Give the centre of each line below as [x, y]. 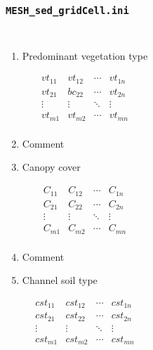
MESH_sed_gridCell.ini [67, 10]
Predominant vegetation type [85, 55]
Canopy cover [51, 167]
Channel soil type [60, 280]
